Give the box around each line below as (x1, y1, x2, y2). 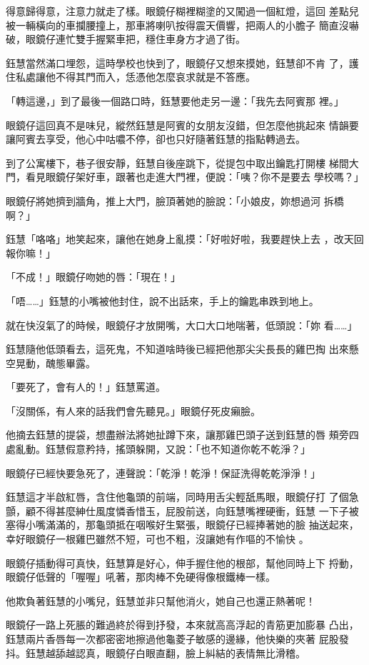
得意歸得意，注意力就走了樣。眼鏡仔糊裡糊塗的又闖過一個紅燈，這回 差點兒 (6, 4, 359, 18)
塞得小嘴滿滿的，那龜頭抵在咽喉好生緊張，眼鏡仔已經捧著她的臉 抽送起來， (6, 517, 359, 532)
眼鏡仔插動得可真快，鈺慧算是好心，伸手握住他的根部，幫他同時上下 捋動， (6, 555, 359, 570)
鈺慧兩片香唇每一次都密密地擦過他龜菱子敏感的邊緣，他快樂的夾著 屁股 (6, 631, 339, 646)
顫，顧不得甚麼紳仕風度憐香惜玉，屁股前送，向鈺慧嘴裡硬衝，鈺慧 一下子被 (6, 503, 359, 518)
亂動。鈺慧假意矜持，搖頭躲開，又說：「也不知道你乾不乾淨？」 (15, 441, 310, 456)
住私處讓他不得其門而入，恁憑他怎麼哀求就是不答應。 (6, 69, 256, 84)
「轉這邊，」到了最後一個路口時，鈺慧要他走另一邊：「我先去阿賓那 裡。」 (6, 93, 344, 108)
